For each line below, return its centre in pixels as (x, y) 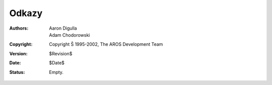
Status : (17, 72)
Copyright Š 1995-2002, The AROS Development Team (106, 44)
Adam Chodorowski (70, 35)
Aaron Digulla (63, 28)
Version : (18, 53)
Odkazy (26, 13)
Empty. (56, 72)
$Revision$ (61, 53)
